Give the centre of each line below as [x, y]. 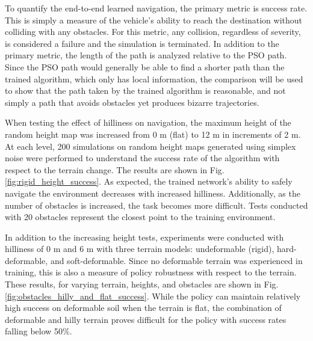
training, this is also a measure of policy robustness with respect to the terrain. [151, 272]
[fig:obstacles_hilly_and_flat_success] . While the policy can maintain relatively [153, 296]
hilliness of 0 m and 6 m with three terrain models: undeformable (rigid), [140, 249]
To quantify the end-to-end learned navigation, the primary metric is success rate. [156, 8]
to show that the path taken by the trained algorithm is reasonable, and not [145, 91]
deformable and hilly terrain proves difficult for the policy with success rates [146, 319]
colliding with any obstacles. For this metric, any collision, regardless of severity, [153, 32]
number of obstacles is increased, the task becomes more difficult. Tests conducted [156, 205]
